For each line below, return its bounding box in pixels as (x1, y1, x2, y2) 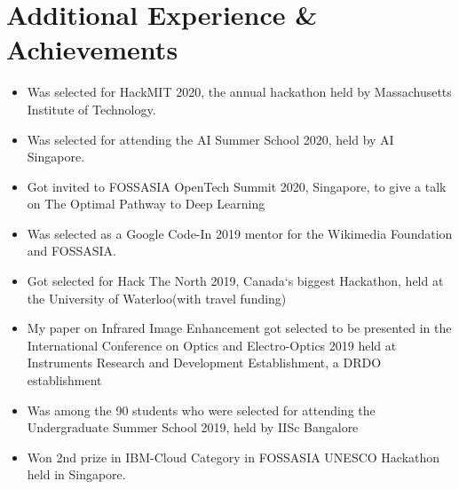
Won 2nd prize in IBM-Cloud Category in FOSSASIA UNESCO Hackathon (27, 447, 440, 466)
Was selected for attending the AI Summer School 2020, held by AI (27, 130, 394, 148)
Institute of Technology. (27, 99, 156, 118)
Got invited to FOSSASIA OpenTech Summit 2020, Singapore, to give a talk (27, 177, 447, 195)
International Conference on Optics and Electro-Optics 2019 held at (27, 335, 397, 354)
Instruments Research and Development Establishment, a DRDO (27, 353, 382, 372)
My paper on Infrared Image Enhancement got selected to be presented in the (27, 319, 452, 337)
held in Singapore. (27, 465, 126, 484)
